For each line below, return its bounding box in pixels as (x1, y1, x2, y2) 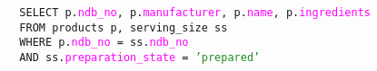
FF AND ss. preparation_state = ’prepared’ (6, 50, 261, 64)
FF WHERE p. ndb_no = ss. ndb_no (6, 36, 189, 49)
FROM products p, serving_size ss (19, 21, 228, 34)
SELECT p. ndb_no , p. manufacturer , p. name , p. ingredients (19, 6, 371, 19)
